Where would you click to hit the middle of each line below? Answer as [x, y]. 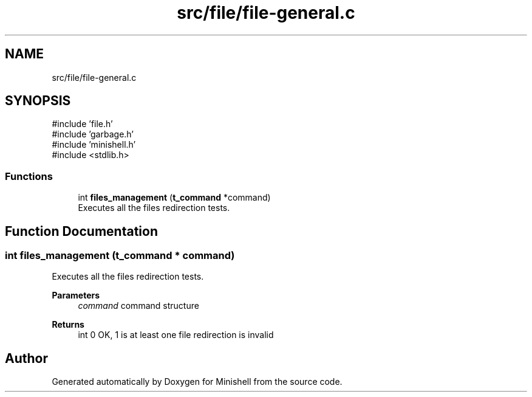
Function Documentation [81, 231]
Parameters [76, 295]
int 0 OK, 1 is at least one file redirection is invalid [176, 335]
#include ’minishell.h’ [94, 145]
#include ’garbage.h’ [93, 134]
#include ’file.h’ [82, 124]
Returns [68, 325]
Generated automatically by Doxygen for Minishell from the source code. [197, 382]
